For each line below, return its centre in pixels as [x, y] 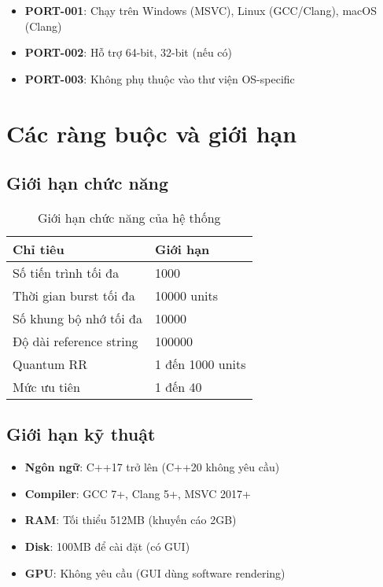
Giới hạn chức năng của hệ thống [129, 217]
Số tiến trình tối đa [66, 272]
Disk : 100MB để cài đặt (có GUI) [107, 546]
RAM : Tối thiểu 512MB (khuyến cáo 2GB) [131, 520]
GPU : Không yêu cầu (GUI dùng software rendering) [155, 572]
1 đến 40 [178, 386]
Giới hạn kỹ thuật [81, 434]
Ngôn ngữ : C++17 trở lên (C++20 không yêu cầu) [152, 467]
